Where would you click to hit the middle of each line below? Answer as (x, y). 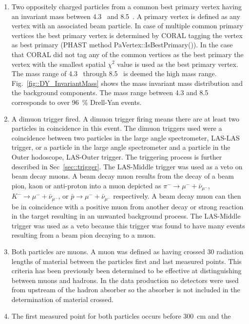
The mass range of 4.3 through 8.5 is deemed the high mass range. (114, 73)
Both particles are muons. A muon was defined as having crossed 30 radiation (127, 251)
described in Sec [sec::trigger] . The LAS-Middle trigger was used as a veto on (127, 166)
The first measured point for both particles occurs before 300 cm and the (121, 315)
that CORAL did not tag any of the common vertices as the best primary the (127, 54)
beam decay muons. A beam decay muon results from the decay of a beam (123, 176)
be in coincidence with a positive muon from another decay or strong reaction (127, 206)
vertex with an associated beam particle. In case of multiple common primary (127, 26)
